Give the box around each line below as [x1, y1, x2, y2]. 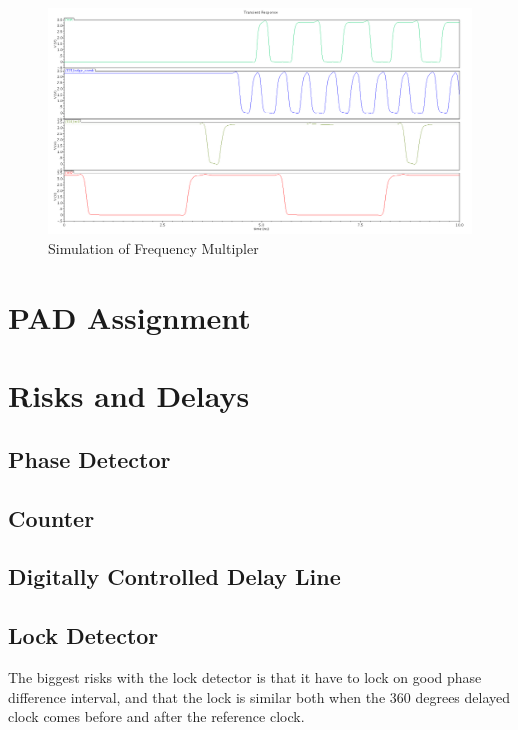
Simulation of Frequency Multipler [48, 238, 259, 259]
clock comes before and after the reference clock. [8, 706, 305, 727]
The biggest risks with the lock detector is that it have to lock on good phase [8, 666, 482, 687]
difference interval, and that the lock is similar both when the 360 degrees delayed [8, 686, 511, 707]
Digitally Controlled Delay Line [8, 561, 341, 592]
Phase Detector [8, 443, 171, 474]
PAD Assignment [8, 296, 251, 337]
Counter [8, 502, 95, 533]
